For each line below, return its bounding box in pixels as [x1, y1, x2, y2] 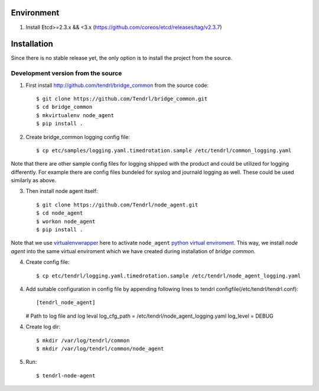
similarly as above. [11, 177, 56, 184]
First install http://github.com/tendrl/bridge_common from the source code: [25, 82, 209, 89]
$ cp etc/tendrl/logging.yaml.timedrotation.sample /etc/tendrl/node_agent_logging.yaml [36, 272, 301, 279]
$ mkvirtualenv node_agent [36, 112, 115, 118]
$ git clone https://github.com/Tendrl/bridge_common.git [36, 95, 208, 102]
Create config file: [25, 258, 70, 266]
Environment [11, 8, 60, 18]
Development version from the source [11, 69, 122, 77]
